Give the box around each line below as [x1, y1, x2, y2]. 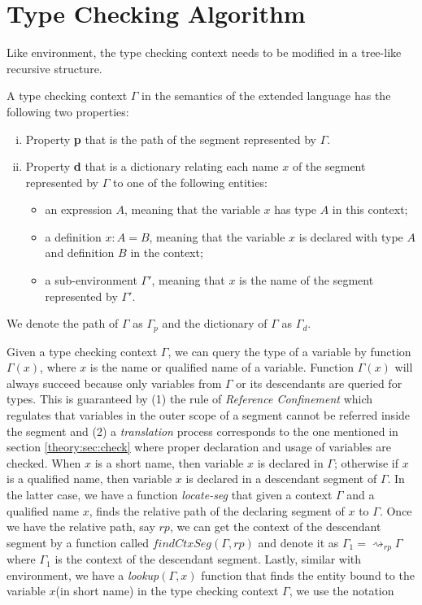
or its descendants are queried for [236, 374, 402, 391]
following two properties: [7, 102, 129, 120]
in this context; [332, 201, 408, 218]
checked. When [7, 454, 81, 471]
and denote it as [258, 533, 339, 551]
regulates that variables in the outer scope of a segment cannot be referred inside [7, 407, 411, 424]
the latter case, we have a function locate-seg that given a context [7, 486, 333, 503]
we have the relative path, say [7, 518, 155, 535]
